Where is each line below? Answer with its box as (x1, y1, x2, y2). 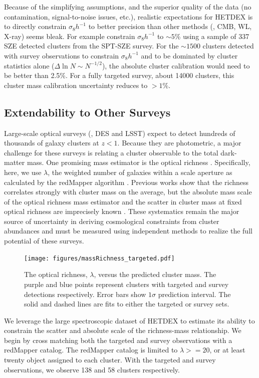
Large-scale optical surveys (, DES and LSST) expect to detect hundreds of (4, 127, 235, 138)
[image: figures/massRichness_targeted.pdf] (24, 254, 175, 262)
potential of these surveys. (4, 235, 84, 246)
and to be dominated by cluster (141, 50, 238, 60)
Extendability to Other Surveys (4, 104, 171, 119)
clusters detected (202, 40, 254, 51)
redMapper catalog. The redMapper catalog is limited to (4, 344, 178, 355)
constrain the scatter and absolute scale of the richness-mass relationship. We (4, 325, 241, 335)
